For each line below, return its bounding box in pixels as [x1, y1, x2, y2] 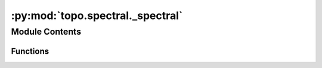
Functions [11, 46, 49, 56]
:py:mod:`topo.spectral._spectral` [11, 9, 183, 22]
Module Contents [11, 26, 82, 37]
